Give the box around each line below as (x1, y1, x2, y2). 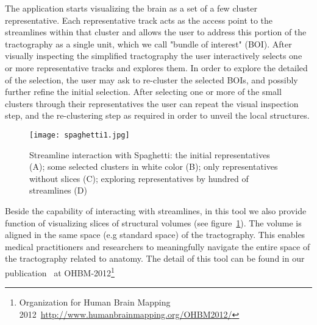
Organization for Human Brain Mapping (19, 296, 171, 309)
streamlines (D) (29, 184, 87, 197)
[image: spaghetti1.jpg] (29, 130, 130, 139)
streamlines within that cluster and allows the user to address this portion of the (5, 26, 307, 38)
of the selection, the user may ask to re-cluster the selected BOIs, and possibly (5, 73, 298, 86)
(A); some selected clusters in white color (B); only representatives (29, 160, 278, 173)
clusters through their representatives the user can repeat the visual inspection (5, 97, 299, 110)
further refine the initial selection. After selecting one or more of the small (5, 85, 282, 98)
